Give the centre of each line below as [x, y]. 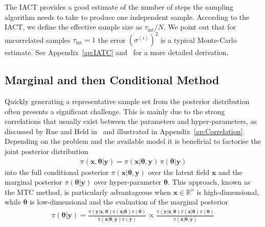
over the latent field [179, 172]
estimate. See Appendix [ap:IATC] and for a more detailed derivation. [117, 52]
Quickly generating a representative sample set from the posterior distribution [127, 101]
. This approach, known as [209, 182]
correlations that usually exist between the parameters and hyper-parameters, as [131, 121]
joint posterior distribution [47, 151]
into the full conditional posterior [57, 172]
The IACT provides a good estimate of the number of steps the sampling [119, 7]
